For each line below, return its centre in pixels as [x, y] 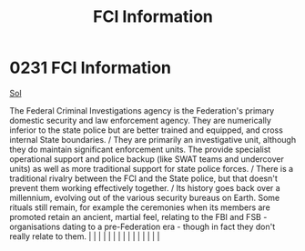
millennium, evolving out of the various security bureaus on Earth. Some [145, 197]
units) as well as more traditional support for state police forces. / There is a [152, 168]
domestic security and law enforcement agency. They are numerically [140, 120]
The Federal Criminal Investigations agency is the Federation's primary [142, 110]
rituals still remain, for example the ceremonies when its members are [140, 207]
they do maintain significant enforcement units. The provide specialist [140, 149]
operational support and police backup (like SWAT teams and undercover [147, 159]
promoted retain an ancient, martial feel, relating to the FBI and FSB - [138, 216]
